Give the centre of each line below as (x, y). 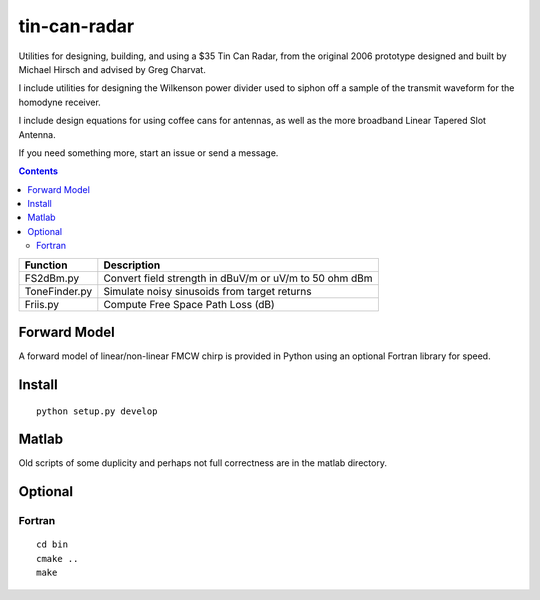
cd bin (52, 544)
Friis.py (42, 304)
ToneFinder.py (58, 291)
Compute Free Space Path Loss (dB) (189, 304)
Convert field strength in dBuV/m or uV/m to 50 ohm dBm (238, 278)
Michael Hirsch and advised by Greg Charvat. (112, 69)
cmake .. (57, 558)
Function (46, 265)
